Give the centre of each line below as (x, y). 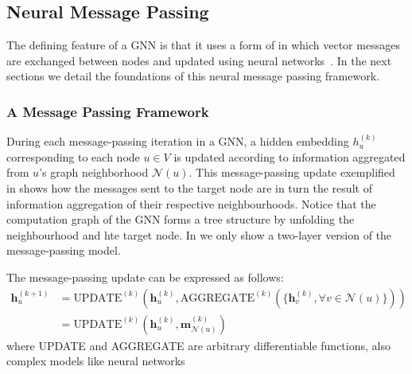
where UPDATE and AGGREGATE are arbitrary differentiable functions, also (198, 345)
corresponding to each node (73, 156)
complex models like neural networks (96, 361)
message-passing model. (64, 250)
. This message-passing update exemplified (292, 172)
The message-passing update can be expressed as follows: (145, 277)
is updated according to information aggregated (290, 156)
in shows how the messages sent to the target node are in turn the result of (189, 187)
